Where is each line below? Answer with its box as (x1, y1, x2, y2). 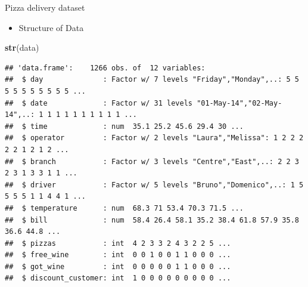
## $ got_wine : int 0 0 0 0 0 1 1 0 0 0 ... (5, 262, 231, 271)
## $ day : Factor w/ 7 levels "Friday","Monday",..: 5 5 (5, 75, 299, 84)
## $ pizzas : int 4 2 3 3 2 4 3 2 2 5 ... (5, 239, 231, 248)
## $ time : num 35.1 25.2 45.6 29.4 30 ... (5, 122, 244, 131)
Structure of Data (18, 21, 84, 33)
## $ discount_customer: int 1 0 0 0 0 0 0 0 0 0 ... (5, 274, 231, 283)
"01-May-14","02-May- (197, 98, 282, 107)
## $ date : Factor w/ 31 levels (5, 98, 192, 107)
